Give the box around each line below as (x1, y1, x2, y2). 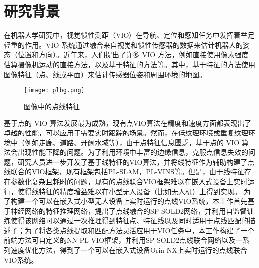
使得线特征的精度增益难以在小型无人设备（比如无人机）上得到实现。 (17, 186, 241, 196)
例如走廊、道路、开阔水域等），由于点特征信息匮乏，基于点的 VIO (24, 137, 240, 147)
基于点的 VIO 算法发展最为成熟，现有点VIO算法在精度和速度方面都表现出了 (4, 118, 252, 128)
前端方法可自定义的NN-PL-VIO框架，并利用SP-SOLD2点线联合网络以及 (4, 235, 236, 245)
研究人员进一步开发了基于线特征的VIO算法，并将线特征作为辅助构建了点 (17, 156, 255, 167)
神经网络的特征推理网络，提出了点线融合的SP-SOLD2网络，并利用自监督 (10, 205, 247, 216)
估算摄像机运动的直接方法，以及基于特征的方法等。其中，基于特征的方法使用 (4, 59, 255, 69)
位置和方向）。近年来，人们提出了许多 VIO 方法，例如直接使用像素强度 (17, 49, 249, 60)
